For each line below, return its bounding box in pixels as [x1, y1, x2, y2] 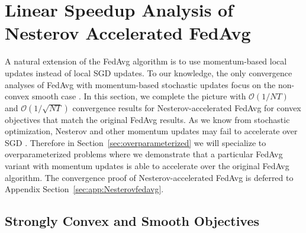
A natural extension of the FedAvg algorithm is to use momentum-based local [5, 55, 287, 67]
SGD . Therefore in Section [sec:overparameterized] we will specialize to [5, 136, 266, 148]
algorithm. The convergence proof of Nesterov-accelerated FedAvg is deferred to [5, 171, 294, 183]
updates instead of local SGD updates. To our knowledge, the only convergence [5, 66, 292, 79]
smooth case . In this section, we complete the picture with [31, 90, 246, 102]
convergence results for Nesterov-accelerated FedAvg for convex [72, 101, 301, 114]
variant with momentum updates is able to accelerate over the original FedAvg [5, 160, 289, 172]
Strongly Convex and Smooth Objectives [5, 212, 260, 230]
